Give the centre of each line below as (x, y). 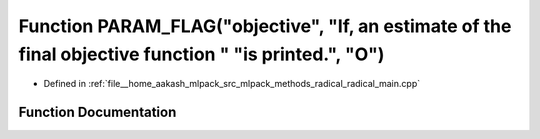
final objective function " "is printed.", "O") (201, 54)
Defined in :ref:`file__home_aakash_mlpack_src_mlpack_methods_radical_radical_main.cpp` (231, 84)
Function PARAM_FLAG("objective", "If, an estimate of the (265, 26)
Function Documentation (97, 112)
